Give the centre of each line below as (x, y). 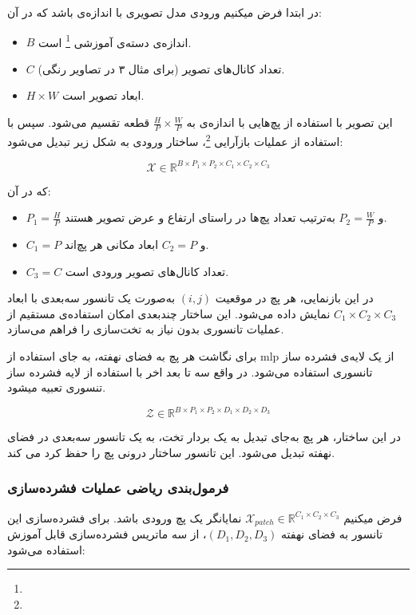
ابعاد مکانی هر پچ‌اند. (137, 244)
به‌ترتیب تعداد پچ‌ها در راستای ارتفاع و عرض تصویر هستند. (226, 217)
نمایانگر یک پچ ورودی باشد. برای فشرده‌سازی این (125, 517)
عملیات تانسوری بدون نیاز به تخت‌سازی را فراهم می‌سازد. (146, 329)
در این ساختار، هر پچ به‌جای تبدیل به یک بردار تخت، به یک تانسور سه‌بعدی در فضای (204, 437)
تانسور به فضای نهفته (332, 534)
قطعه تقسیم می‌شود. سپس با (79, 122)
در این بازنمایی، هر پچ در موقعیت (294, 298)
